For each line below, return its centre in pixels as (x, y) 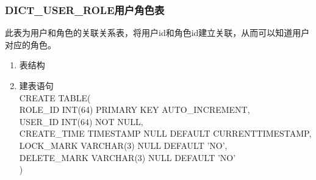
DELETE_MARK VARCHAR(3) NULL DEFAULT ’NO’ (127, 157)
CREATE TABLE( (55, 97)
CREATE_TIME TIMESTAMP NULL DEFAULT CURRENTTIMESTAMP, (165, 133)
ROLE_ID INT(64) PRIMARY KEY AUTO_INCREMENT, (135, 110)
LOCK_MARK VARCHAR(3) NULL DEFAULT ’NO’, (123, 145)
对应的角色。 (31, 44)
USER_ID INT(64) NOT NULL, (81, 121)
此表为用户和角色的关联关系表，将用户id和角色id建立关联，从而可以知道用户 (157, 33)
